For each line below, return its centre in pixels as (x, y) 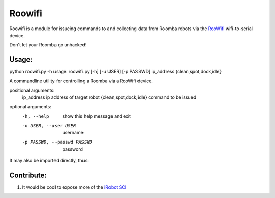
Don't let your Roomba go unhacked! (48, 45)
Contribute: (28, 175)
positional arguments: (32, 90)
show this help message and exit (97, 116)
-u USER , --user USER (49, 125)
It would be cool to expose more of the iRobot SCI (74, 187)
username (73, 132)
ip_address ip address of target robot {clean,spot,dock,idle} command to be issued (109, 97)
